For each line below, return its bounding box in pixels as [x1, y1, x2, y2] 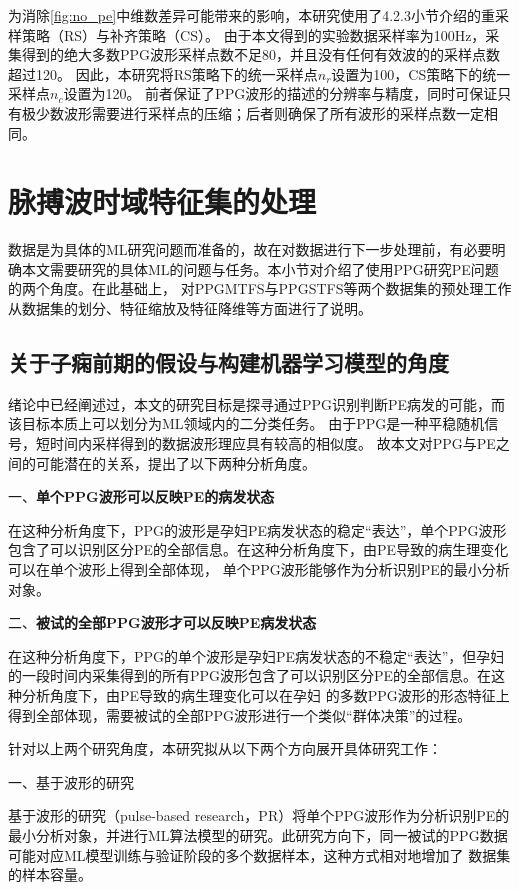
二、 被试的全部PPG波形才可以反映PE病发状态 [8, 612, 317, 633]
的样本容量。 [8, 864, 92, 885]
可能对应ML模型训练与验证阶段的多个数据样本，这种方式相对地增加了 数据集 [8, 844, 511, 865]
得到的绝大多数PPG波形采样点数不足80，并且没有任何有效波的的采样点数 [21, 44, 501, 65]
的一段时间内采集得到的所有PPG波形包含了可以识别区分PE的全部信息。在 [8, 665, 492, 686]
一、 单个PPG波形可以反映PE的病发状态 [8, 486, 275, 507]
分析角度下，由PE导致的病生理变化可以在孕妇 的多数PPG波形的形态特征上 [21, 684, 510, 705]
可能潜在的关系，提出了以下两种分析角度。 [35, 452, 316, 473]
